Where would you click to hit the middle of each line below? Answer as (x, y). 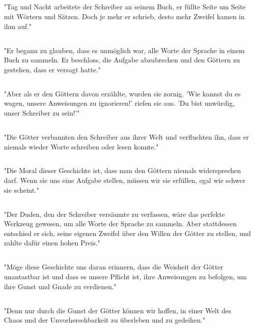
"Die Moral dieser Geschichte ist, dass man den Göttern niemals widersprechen (123, 170)
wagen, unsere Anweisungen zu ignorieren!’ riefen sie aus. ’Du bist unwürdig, (119, 103)
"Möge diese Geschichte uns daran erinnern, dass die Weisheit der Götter (114, 267)
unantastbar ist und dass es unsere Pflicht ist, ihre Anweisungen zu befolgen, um (126, 277)
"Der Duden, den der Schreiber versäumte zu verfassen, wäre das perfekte (114, 214)
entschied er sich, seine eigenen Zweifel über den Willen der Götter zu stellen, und (127, 233)
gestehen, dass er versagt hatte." (52, 69)
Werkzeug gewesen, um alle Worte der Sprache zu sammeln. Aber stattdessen (120, 224)
